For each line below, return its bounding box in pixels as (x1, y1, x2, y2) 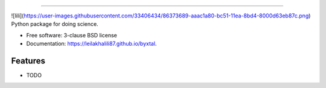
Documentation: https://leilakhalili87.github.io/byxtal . (26, 40, 157, 48)
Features (11, 55, 45, 66)
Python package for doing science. (11, 20, 99, 28)
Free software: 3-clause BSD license (26, 31, 117, 39)
